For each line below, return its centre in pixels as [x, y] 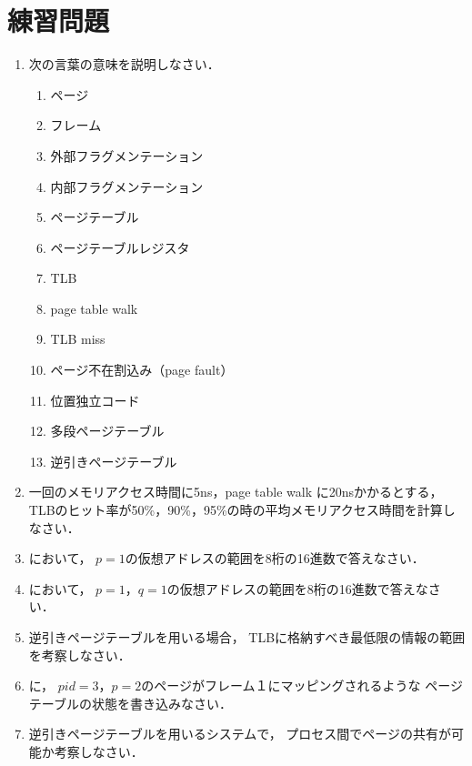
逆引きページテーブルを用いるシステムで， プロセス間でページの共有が [240, 734]
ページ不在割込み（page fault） [142, 370]
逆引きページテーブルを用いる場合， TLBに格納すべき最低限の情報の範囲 [247, 637]
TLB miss [78, 339]
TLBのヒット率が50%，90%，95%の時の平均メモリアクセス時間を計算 [236, 510]
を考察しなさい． [80, 655]
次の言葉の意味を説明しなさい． [124, 64]
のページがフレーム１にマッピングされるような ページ [302, 685]
